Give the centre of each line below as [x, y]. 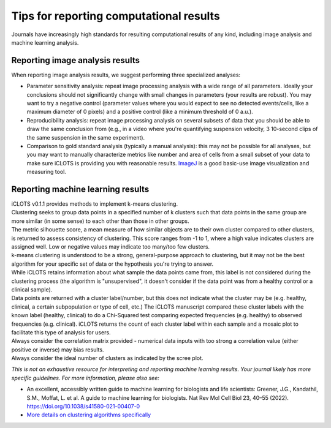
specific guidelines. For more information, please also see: [85, 378]
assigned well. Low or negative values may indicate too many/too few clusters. [111, 247]
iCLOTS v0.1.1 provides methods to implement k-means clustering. [94, 204]
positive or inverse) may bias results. [58, 350]
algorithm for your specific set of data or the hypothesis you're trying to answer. [112, 264]
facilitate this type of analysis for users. [61, 332]
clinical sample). [32, 289]
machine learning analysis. [45, 42]
